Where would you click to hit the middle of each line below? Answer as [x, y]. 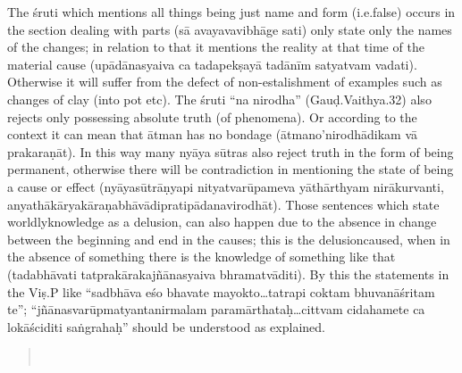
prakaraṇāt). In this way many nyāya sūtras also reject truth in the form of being [231, 151]
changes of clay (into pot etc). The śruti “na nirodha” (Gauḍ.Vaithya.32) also [219, 99]
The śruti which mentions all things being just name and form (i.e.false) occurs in [231, 12]
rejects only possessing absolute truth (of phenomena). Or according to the [212, 116]
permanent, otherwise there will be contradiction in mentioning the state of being [231, 169]
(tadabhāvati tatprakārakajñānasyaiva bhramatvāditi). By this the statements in [228, 274]
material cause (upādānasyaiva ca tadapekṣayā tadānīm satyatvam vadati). [212, 64]
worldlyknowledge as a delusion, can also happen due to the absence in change [222, 222]
